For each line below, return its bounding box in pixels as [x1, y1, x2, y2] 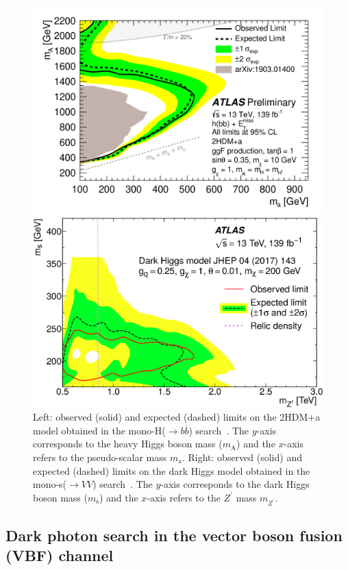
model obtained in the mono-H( [33, 423, 166, 437]
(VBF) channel [5, 545, 114, 566]
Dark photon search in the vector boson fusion [5, 524, 343, 545]
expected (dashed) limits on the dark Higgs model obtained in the [33, 463, 310, 478]
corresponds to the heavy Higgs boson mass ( [33, 436, 223, 451]
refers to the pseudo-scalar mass [33, 449, 167, 464]
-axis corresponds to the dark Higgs [160, 477, 310, 491]
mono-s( [33, 477, 67, 491]
